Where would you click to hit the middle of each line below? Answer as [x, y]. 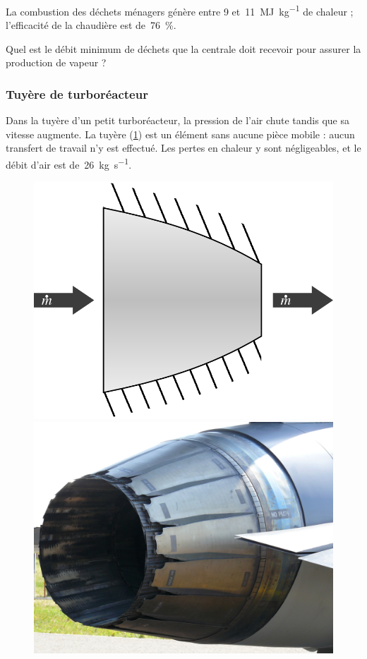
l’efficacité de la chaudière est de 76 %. [91, 25]
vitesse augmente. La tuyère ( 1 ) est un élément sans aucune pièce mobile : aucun [180, 134]
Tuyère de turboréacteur [77, 93]
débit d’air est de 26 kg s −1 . [69, 163]
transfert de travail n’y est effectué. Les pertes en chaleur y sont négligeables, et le [183, 148]
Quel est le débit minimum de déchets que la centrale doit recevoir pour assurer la [183, 48]
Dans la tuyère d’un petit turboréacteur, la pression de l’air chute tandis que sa [178, 120]
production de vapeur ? [56, 62]
